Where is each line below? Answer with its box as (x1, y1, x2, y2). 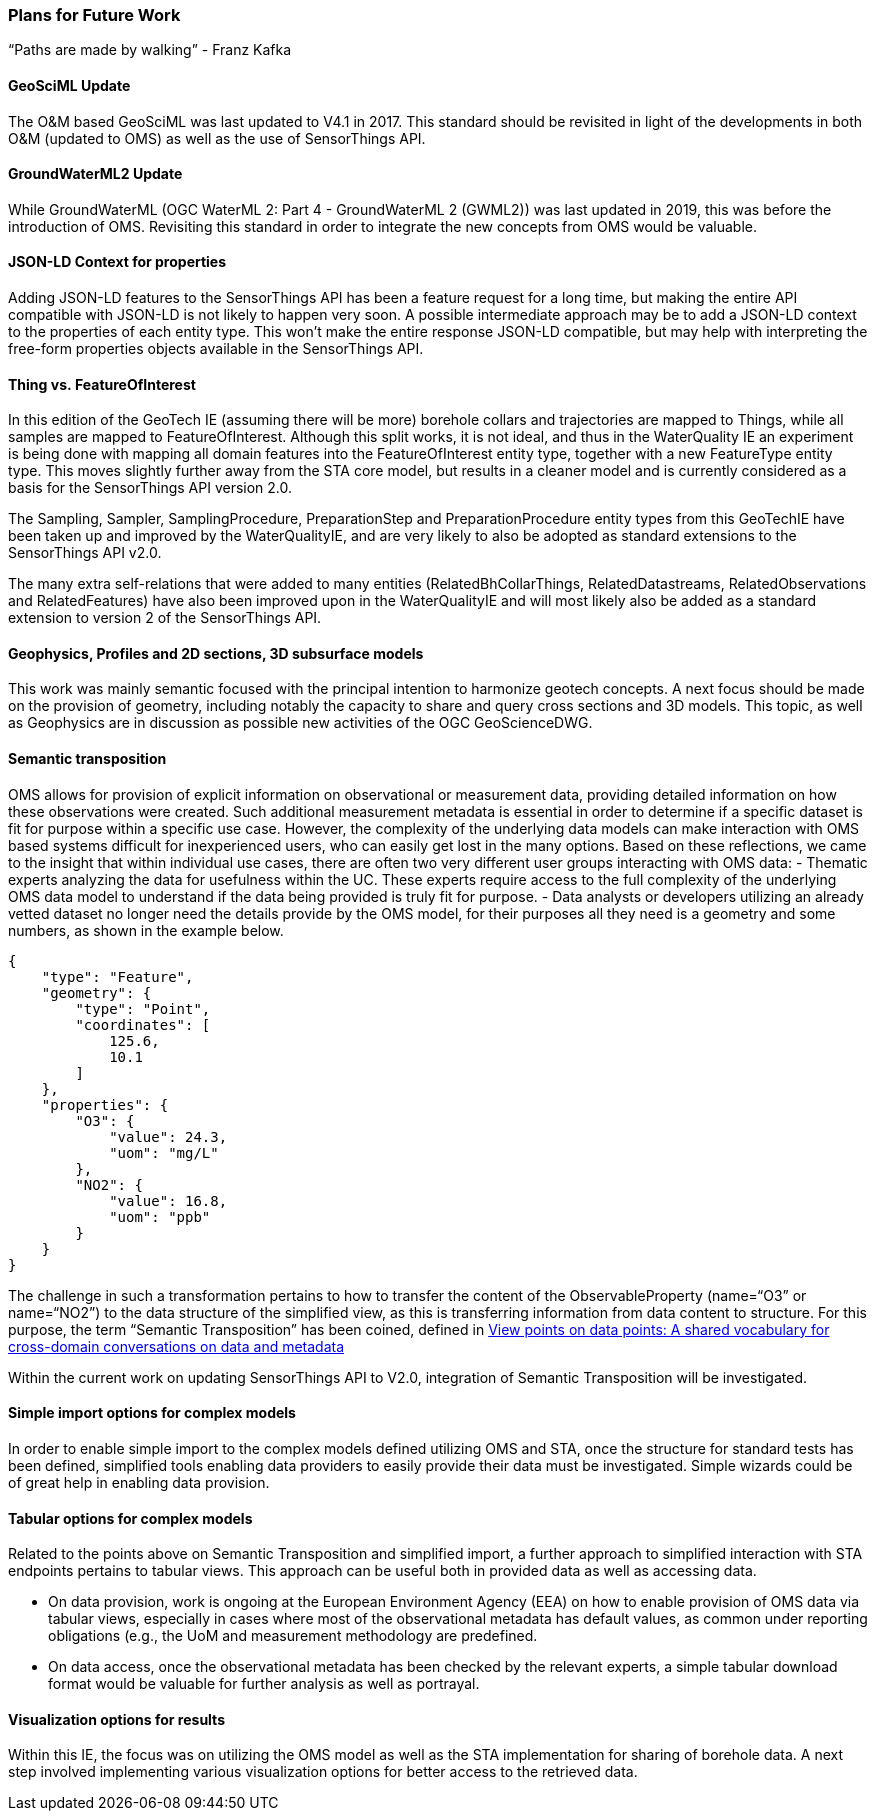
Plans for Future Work (8, 5, 181, 25)
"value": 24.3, (109, 1128, 228, 1145)
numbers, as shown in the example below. (8, 921, 284, 939)
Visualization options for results (8, 1710, 225, 1728)
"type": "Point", (75, 1000, 211, 1017)
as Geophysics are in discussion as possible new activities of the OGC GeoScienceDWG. (8, 714, 593, 732)
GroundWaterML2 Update (8, 165, 183, 183)
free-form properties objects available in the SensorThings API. (8, 340, 424, 358)
